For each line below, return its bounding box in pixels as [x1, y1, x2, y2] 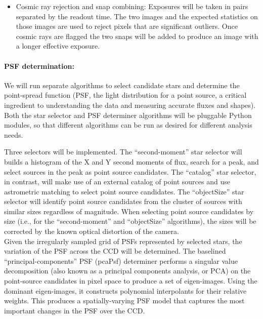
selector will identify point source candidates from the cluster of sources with [4, 196, 242, 207]
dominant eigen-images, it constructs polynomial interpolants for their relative [4, 285, 247, 296]
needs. [4, 129, 23, 140]
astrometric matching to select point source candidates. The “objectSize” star [4, 186, 244, 196]
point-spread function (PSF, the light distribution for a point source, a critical [4, 90, 247, 100]
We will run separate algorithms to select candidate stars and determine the [4, 79, 240, 90]
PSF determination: [4, 60, 74, 71]
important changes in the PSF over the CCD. [4, 305, 145, 315]
